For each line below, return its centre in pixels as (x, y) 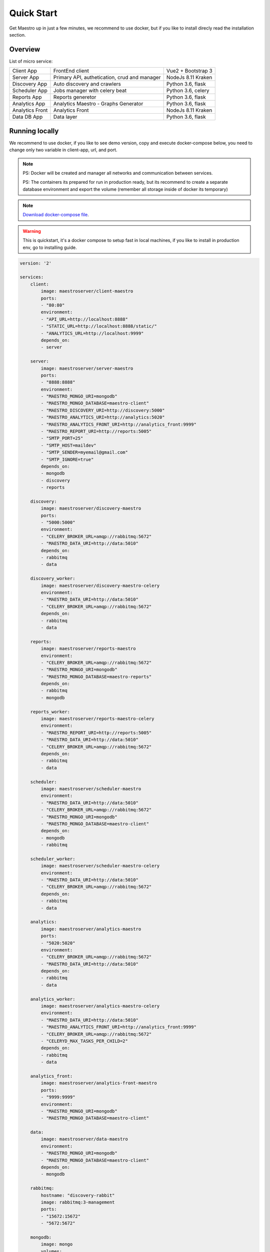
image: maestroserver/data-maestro (84, 1139)
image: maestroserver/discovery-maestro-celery (100, 585)
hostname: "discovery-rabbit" (78, 1195)
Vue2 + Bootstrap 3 (189, 71)
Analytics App (29, 104)
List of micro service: (31, 61)
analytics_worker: (53, 999)
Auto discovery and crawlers (87, 84)
